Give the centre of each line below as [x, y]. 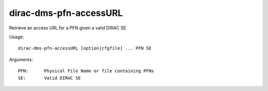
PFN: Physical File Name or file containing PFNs [86, 71]
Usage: [17, 37]
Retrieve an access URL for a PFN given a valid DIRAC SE [68, 28]
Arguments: [21, 59]
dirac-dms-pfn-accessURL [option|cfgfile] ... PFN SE [85, 48]
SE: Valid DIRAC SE [50, 78]
